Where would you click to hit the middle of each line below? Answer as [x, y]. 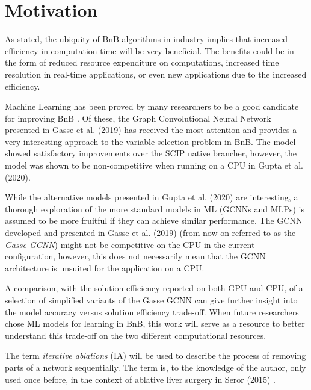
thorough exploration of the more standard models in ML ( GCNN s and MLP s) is [155, 209]
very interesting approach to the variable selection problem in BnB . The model [150, 141]
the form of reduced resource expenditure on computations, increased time [142, 62]
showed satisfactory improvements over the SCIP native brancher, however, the [151, 153]
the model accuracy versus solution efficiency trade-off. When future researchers [152, 311]
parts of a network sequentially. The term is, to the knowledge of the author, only [155, 367]
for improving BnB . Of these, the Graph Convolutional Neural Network [138, 118]
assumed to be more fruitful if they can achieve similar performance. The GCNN [154, 221]
